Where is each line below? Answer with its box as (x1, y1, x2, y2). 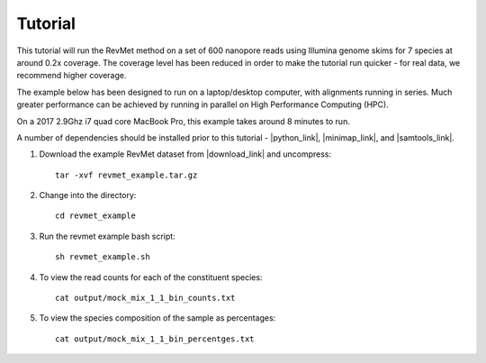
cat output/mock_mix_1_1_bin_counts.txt (55, 293, 236, 304)
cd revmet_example (55, 211, 137, 221)
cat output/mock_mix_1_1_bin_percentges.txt (55, 333, 256, 344)
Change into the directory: (39, 190, 137, 201)
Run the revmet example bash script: (39, 231, 175, 241)
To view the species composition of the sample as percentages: (39, 313, 276, 323)
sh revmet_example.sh (55, 252, 150, 262)
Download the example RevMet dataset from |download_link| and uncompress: (39, 149, 332, 159)
